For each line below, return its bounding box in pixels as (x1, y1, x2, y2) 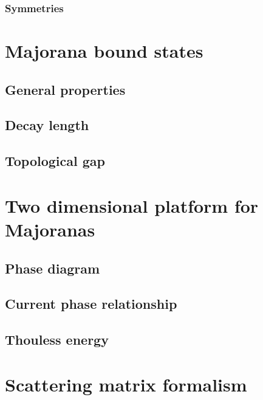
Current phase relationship (5, 294, 177, 313)
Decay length (5, 116, 89, 134)
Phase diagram (5, 258, 100, 277)
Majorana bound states (5, 38, 203, 63)
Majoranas (5, 216, 95, 241)
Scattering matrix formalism (5, 371, 247, 396)
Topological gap (5, 151, 106, 170)
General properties (5, 80, 126, 98)
